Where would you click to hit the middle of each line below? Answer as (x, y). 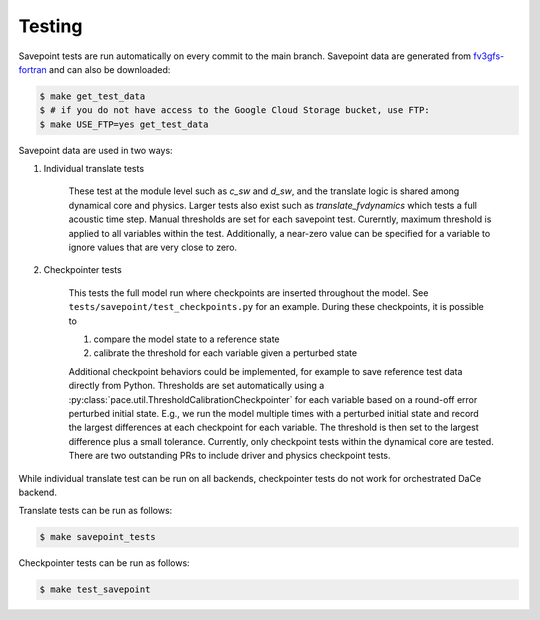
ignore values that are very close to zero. (153, 247)
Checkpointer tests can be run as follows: (104, 563)
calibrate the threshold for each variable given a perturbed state (225, 353)
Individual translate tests (94, 169)
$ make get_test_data (92, 96)
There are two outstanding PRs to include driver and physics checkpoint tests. (229, 456)
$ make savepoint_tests (98, 537)
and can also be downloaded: (109, 69)
